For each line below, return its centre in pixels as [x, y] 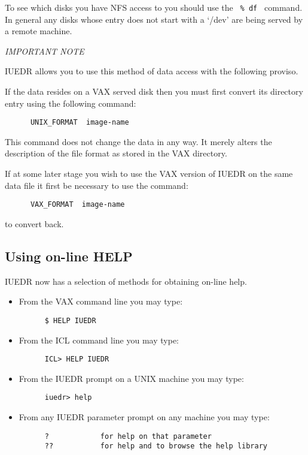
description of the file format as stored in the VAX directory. [116, 153]
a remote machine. [39, 31]
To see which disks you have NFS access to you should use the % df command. [154, 7]
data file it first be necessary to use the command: [97, 185]
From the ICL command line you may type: [99, 340]
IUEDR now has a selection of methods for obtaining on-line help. [126, 281]
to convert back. [34, 223]
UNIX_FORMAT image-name [80, 123]
